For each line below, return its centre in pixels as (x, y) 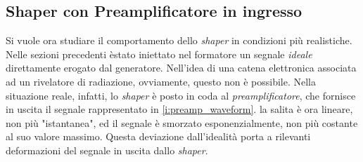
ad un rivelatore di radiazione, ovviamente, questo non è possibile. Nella (161, 81)
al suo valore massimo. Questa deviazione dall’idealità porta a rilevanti (158, 136)
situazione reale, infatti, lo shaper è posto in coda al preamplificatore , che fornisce (181, 95)
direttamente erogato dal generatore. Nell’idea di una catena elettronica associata (181, 68)
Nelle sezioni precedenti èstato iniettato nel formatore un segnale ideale (159, 54)
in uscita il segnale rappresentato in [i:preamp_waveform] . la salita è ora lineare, (179, 109)
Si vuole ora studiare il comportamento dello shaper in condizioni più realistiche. (179, 40)
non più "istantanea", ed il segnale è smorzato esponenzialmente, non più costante (182, 122)
